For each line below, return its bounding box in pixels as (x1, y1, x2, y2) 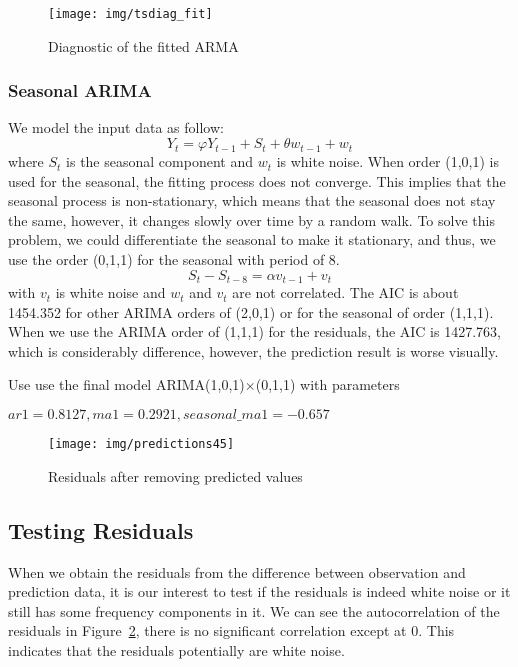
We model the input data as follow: (8, 117, 224, 138)
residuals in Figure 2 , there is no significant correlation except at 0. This (8, 620, 455, 641)
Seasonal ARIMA (8, 78, 152, 103)
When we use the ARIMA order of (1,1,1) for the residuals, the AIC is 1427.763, (8, 321, 501, 342)
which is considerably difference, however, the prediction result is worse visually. (8, 340, 499, 361)
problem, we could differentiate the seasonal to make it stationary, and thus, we (8, 229, 496, 250)
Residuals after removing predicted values (48, 465, 303, 486)
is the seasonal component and (66, 151, 253, 172)
